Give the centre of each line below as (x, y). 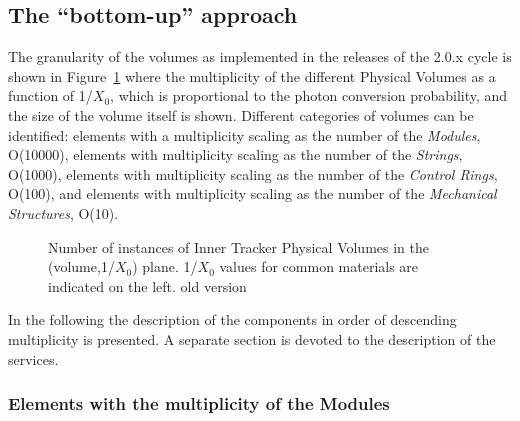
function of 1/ (50, 95)
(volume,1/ (81, 266)
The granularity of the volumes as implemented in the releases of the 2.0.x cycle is (260, 56)
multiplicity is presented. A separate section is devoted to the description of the (252, 338)
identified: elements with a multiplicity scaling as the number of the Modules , (244, 134)
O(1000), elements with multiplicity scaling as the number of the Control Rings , (253, 173)
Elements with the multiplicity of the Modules (199, 403)
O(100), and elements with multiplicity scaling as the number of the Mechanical (252, 193)
